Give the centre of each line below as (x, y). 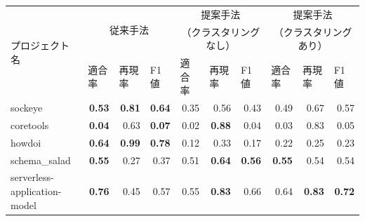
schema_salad (41, 160)
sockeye (27, 108)
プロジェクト (40, 45)
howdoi (26, 142)
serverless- (32, 177)
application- (36, 191)
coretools (30, 125)
